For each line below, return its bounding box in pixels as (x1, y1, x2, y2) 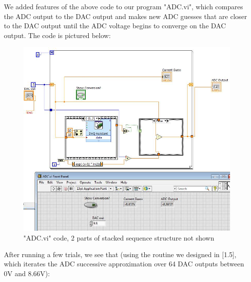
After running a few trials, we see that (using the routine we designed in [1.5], (4, 249, 236, 259)
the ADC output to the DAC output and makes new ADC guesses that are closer (4, 11, 247, 21)
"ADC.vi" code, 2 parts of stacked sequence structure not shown (23, 233, 214, 243)
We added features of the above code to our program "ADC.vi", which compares (4, 1, 243, 11)
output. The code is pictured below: (4, 30, 111, 40)
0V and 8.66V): (4, 268, 50, 278)
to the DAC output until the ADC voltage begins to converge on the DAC (4, 20, 226, 31)
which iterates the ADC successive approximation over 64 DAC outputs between (4, 259, 244, 269)
